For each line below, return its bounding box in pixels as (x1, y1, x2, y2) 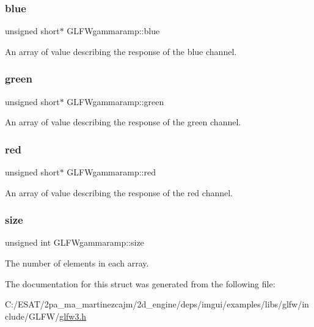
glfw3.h (59, 309, 87, 322)
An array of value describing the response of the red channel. (5, 186, 233, 199)
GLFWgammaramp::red (67, 166, 156, 178)
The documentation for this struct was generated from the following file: (5, 277, 276, 290)
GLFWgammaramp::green (67, 95, 164, 108)
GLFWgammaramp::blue (67, 24, 160, 37)
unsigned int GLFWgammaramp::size (5, 236, 144, 249)
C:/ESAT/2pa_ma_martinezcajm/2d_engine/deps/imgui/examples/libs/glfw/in (5, 298, 309, 310)
